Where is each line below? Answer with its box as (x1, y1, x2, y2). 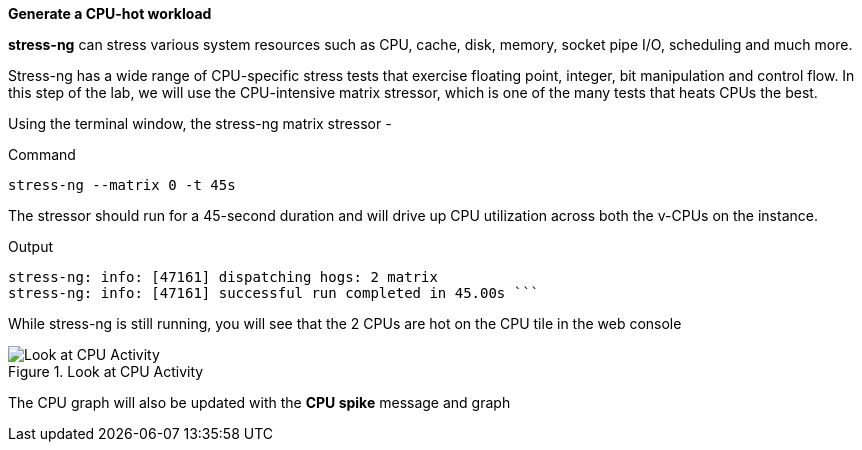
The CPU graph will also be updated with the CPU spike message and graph (8, 394, 511, 411)
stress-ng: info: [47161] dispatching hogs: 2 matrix (8, 269, 438, 285)
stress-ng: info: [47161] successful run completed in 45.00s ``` (8, 285, 540, 301)
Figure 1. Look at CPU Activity (8, 363, 204, 380)
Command (8, 146, 76, 163)
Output (8, 238, 53, 255)
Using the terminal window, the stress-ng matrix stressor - (8, 115, 392, 132)
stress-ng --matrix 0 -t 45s (8, 177, 236, 193)
